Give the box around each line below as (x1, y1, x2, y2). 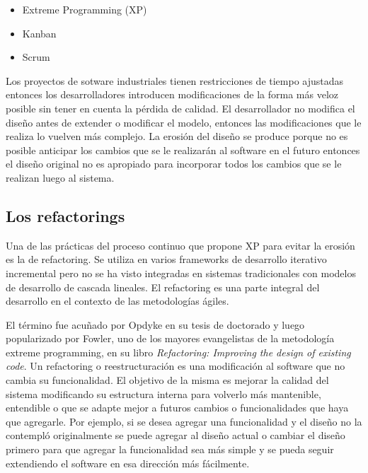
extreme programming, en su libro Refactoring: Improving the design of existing (6, 344, 351, 359)
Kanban (22, 25, 57, 40)
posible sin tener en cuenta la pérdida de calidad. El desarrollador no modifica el (6, 100, 355, 115)
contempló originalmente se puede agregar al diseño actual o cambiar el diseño (6, 428, 345, 443)
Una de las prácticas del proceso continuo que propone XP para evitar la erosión (6, 238, 355, 252)
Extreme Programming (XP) (22, 2, 147, 16)
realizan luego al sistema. (6, 170, 115, 185)
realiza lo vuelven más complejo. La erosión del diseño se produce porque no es (6, 129, 348, 144)
